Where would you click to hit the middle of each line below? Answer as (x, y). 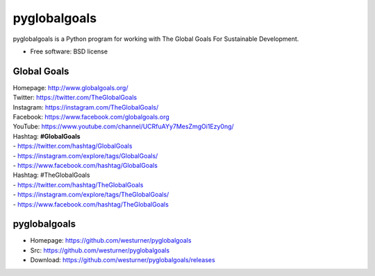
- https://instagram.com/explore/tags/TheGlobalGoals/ (91, 195)
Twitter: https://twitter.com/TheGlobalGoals (75, 98)
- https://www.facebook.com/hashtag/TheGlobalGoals (91, 204)
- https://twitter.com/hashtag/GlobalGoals (73, 146)
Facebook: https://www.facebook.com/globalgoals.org (91, 117)
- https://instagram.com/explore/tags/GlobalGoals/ (85, 155)
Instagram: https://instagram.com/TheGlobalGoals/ (86, 107)
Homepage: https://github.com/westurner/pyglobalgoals (111, 241)
